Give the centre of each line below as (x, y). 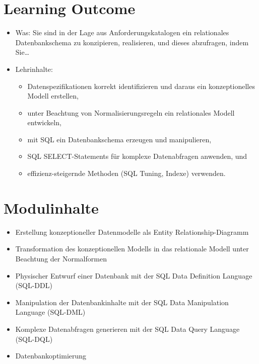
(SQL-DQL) (34, 339)
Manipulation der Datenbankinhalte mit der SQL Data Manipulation (122, 302)
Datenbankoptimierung (51, 356)
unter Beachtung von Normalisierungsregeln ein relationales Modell (131, 112)
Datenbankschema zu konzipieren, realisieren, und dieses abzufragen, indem (132, 42)
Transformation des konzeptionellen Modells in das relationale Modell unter (132, 249)
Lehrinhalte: (34, 69)
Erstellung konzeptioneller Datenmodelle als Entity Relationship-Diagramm (132, 232)
